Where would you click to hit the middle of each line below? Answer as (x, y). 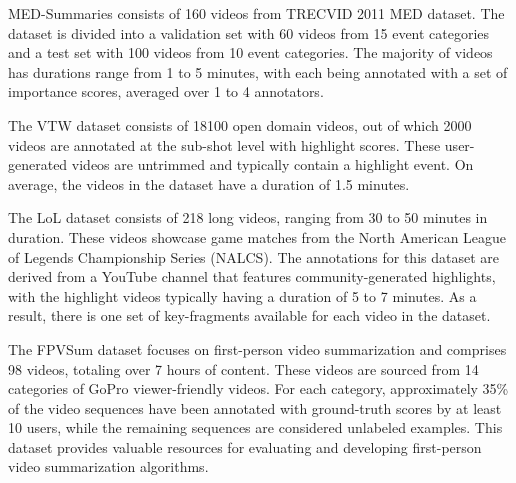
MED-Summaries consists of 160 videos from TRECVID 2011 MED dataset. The (256, 13)
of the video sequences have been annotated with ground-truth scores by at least (255, 407)
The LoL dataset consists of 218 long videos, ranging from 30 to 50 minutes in (248, 217)
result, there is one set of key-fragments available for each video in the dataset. (249, 315)
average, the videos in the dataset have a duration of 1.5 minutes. (209, 183)
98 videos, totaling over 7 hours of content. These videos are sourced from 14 (243, 368)
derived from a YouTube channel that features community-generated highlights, (252, 276)
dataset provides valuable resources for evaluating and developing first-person (245, 446)
